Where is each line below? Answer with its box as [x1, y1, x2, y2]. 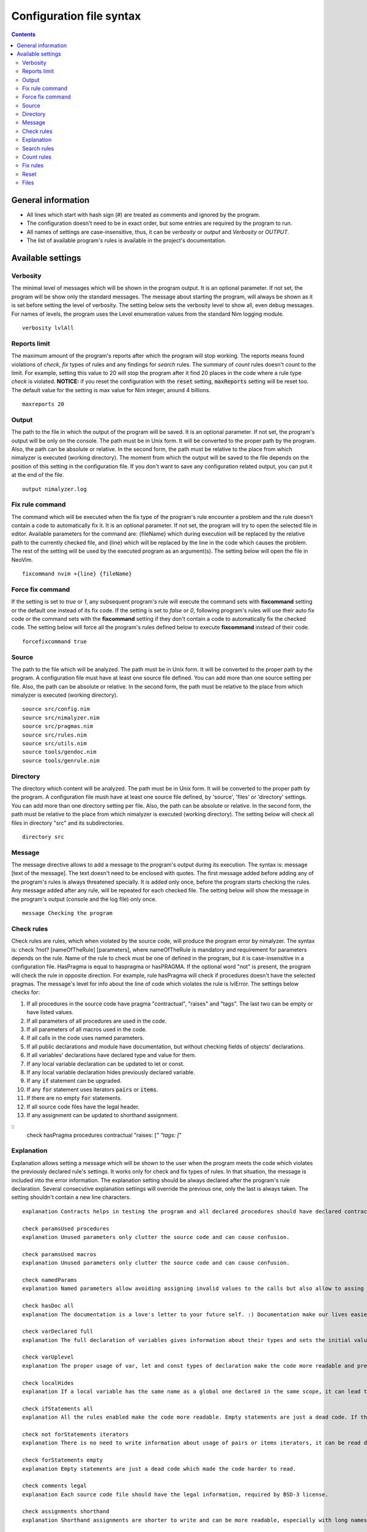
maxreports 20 [22, 401, 64, 408]
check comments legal [22, 1482, 87, 1489]
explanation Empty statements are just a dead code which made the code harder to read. [22, 1465, 297, 1472]
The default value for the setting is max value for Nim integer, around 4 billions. [11, 386, 211, 393]
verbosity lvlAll [22, 324, 74, 331]
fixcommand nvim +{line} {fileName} [22, 571, 132, 577]
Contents [11, 31, 36, 38]
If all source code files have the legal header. [26, 1103, 140, 1110]
